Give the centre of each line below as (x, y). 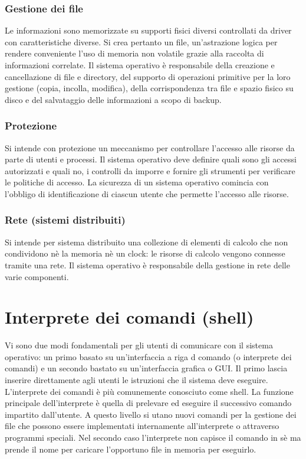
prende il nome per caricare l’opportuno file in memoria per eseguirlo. (131, 449)
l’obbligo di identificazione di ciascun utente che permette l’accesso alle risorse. (147, 193)
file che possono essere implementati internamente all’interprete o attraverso (142, 426)
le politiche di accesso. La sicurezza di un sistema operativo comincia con (137, 182)
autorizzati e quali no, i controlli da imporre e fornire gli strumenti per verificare (150, 170)
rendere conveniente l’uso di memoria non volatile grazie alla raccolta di (134, 53)
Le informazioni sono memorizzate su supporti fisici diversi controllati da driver (148, 30)
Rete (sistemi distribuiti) (65, 220)
